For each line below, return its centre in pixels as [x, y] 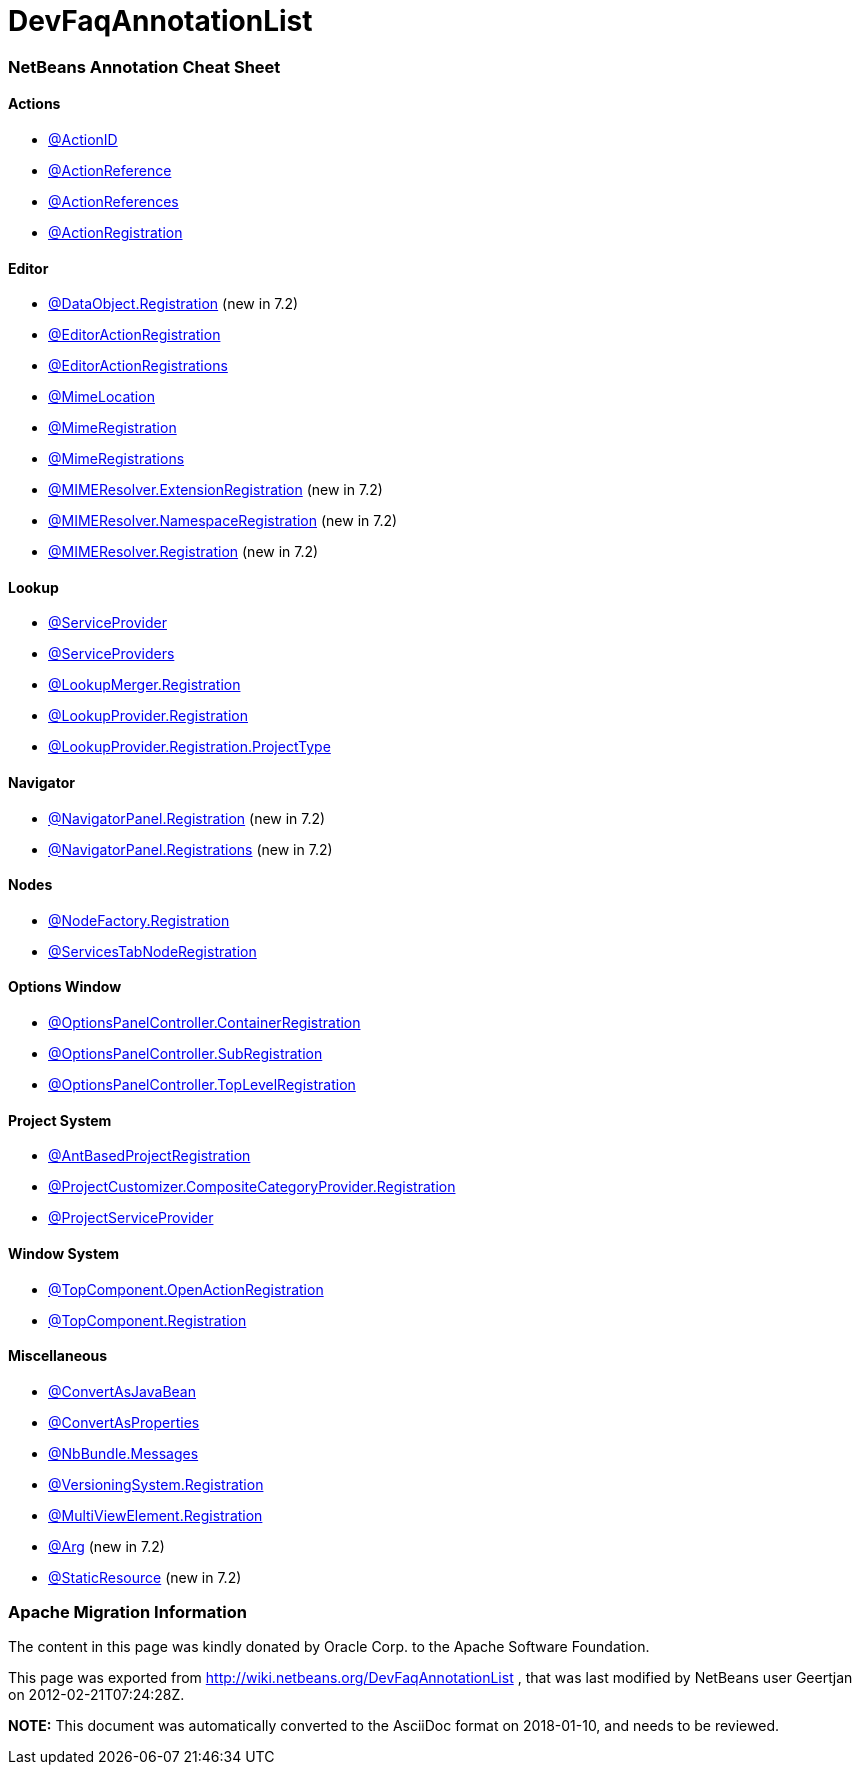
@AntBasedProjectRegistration [149, 1156]
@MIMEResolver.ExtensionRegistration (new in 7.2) [215, 490]
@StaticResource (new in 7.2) [145, 1577]
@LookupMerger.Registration [144, 685]
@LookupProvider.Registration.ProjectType [189, 747]
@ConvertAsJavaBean [122, 1391]
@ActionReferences [113, 201]
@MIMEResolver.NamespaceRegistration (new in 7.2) [223, 521]
